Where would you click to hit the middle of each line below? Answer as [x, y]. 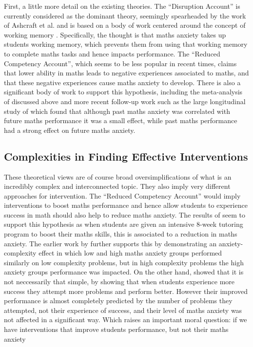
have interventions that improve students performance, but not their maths [116, 329]
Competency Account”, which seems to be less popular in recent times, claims [120, 63]
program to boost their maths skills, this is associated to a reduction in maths [121, 234]
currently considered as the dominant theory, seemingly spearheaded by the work [125, 15]
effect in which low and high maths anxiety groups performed [130, 253]
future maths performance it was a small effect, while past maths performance [121, 120]
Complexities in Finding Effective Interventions [126, 156]
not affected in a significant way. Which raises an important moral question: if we [126, 320]
